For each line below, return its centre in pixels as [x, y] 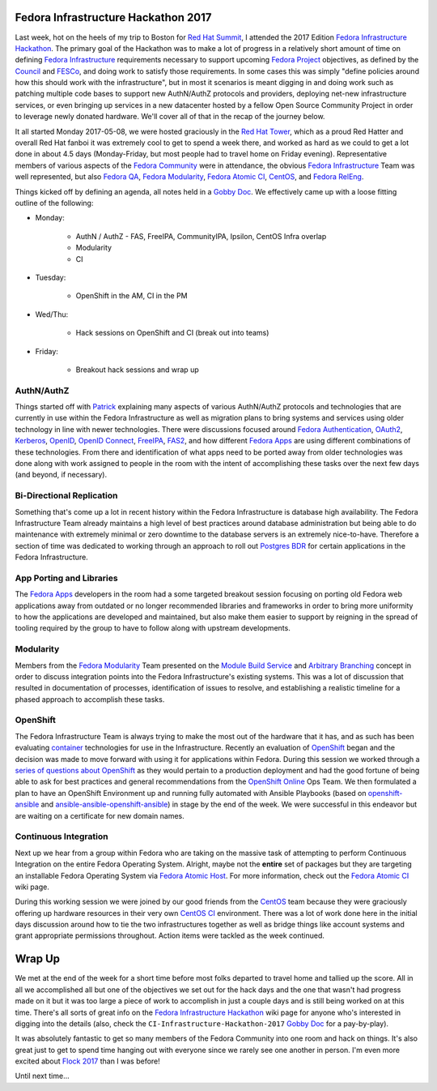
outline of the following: [54, 203]
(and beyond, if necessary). [61, 475]
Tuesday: [51, 277]
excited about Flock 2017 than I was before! [88, 1061]
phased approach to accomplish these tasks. [90, 699]
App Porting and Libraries [66, 578]
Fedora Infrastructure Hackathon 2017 [113, 17]
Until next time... [42, 1076]
